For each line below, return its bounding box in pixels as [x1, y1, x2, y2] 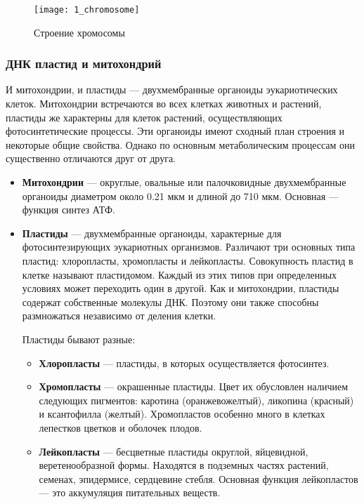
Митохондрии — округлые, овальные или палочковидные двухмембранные [22, 175, 346, 190]
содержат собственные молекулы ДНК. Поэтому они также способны [22, 294, 319, 309]
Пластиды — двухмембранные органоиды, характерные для [22, 225, 282, 240]
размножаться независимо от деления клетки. [22, 308, 216, 323]
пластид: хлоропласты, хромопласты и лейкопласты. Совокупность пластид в [22, 253, 353, 267]
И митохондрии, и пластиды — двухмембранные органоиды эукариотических [6, 82, 338, 97]
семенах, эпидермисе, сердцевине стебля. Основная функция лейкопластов [39, 471, 358, 486]
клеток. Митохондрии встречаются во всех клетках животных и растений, [6, 96, 322, 111]
